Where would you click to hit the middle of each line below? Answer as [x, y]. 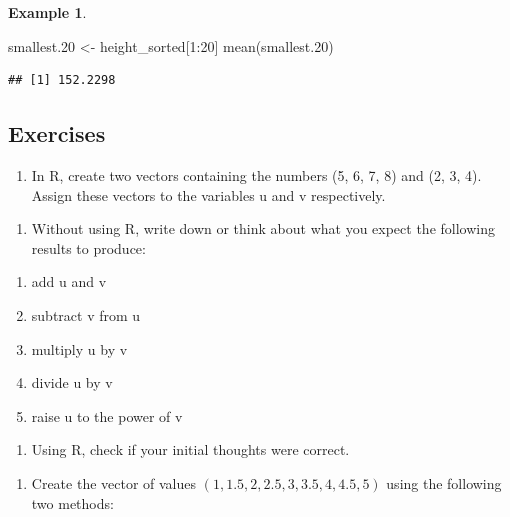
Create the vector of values [114, 482]
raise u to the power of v [107, 415]
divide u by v [72, 382]
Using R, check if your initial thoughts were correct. [190, 449]
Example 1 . [47, 12]
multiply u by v [79, 348]
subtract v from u [86, 314]
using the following [444, 482]
